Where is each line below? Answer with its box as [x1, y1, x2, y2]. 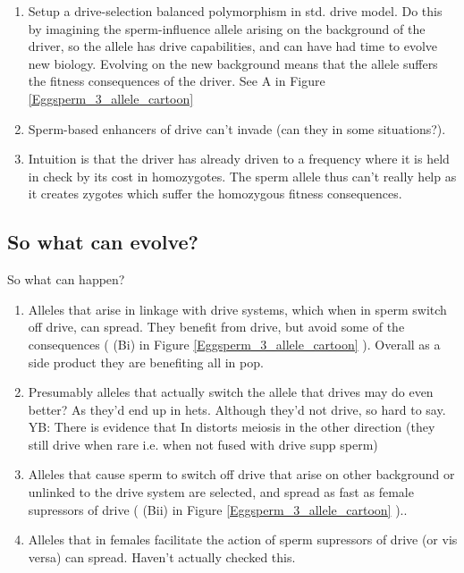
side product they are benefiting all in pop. [28, 352, 264, 371]
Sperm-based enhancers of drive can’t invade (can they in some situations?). [28, 119, 446, 138]
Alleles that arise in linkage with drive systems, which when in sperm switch [28, 299, 447, 318]
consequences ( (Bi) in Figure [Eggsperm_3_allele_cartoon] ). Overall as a [28, 334, 441, 353]
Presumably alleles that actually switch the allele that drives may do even [28, 383, 434, 401]
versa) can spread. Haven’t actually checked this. [28, 547, 296, 566]
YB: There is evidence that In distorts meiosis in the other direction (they [28, 417, 435, 436]
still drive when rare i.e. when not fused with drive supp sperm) [28, 434, 378, 453]
